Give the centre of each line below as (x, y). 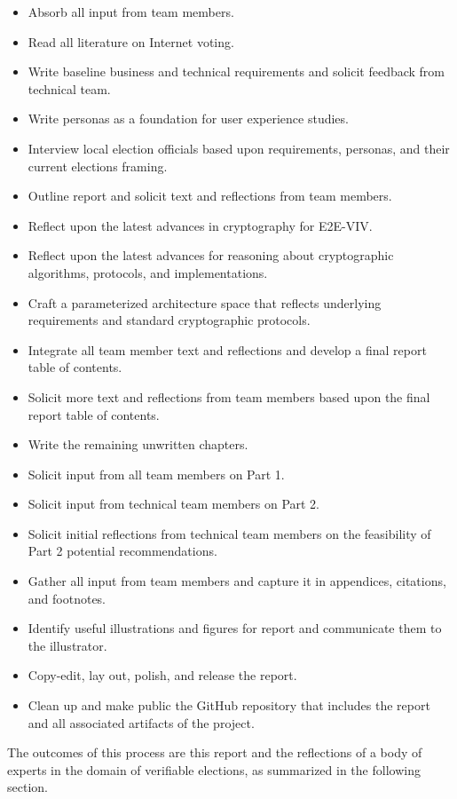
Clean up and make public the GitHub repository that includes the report (229, 705)
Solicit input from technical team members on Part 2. (174, 504)
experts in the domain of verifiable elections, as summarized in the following (214, 769)
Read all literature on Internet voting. (131, 41)
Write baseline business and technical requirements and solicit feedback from (236, 71)
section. (28, 787)
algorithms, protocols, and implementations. (148, 272)
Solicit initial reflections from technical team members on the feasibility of (229, 533)
